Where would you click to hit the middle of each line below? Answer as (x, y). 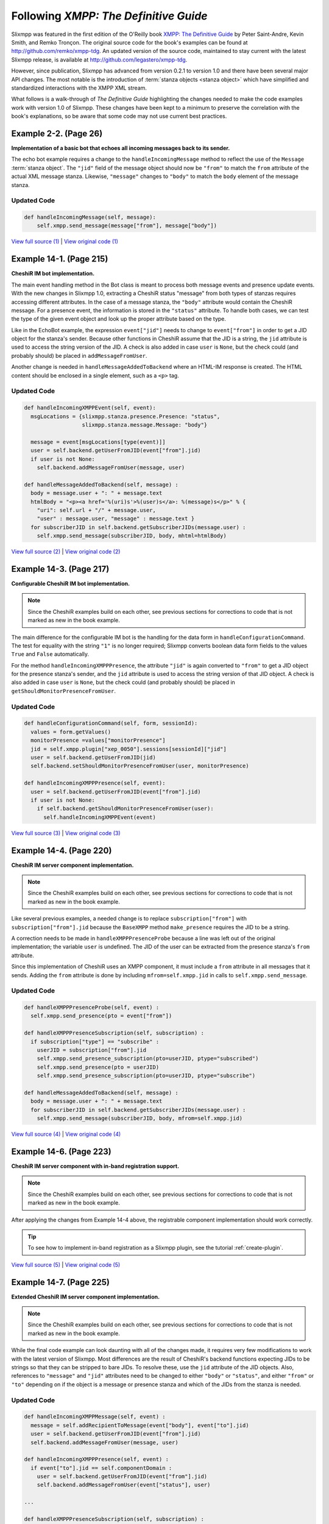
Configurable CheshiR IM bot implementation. (71, 583)
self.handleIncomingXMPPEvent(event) (100, 817)
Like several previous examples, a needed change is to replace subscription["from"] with (129, 919)
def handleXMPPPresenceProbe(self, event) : (92, 1008)
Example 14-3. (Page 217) (60, 569)
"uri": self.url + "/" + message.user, (97, 510)
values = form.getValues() (71, 732)
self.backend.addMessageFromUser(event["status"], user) (124, 1485)
